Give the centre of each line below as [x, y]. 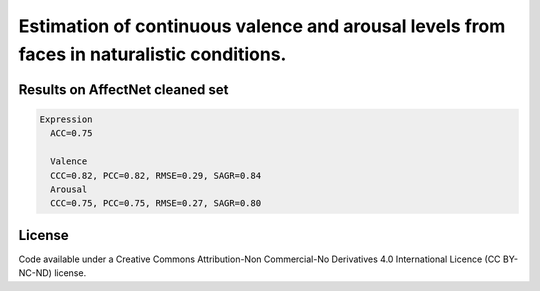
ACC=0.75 [71, 133]
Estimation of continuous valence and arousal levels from [262, 26]
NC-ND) [35, 273]
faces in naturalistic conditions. [152, 54]
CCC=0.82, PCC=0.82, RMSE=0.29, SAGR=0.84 [156, 175]
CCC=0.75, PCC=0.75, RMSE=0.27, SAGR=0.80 [156, 203]
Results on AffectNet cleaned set [123, 89]
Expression [66, 119]
